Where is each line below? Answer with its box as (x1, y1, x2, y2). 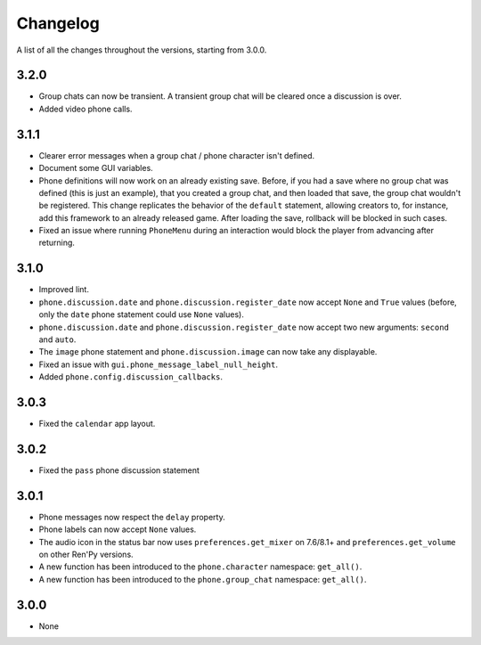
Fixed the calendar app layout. (38, 419, 156, 429)
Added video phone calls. (38, 103, 133, 114)
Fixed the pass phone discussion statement (38, 464, 200, 476)
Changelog (16, 13, 100, 33)
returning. (38, 237, 76, 249)
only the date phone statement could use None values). (38, 309, 244, 320)
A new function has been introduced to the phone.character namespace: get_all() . (38, 561, 363, 572)
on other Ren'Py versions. (38, 549, 134, 560)
